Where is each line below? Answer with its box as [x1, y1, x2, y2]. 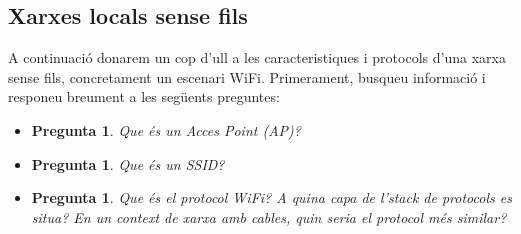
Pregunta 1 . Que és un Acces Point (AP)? [31, 119, 301, 140]
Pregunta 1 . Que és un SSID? [31, 153, 225, 174]
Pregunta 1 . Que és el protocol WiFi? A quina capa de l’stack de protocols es [31, 187, 512, 208]
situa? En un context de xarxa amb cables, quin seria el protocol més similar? [31, 206, 507, 227]
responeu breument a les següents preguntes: [8, 86, 280, 107]
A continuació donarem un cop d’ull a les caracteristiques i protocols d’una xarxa [8, 47, 506, 68]
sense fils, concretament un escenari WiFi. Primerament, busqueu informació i [8, 66, 486, 87]
